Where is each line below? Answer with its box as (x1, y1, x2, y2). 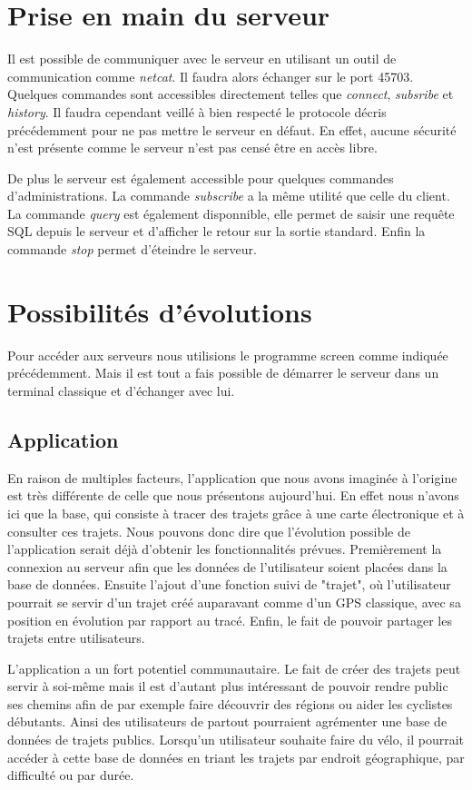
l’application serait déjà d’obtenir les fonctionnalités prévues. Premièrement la (7, 539, 442, 558)
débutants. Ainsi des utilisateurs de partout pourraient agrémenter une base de (7, 712, 447, 731)
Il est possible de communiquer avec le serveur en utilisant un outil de (7, 49, 397, 68)
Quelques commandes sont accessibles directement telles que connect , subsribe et (7, 84, 454, 104)
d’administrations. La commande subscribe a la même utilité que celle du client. (7, 186, 450, 205)
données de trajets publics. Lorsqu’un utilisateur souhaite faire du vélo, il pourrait (7, 730, 465, 749)
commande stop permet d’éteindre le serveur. (7, 240, 257, 259)
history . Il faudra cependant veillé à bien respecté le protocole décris (7, 102, 387, 121)
